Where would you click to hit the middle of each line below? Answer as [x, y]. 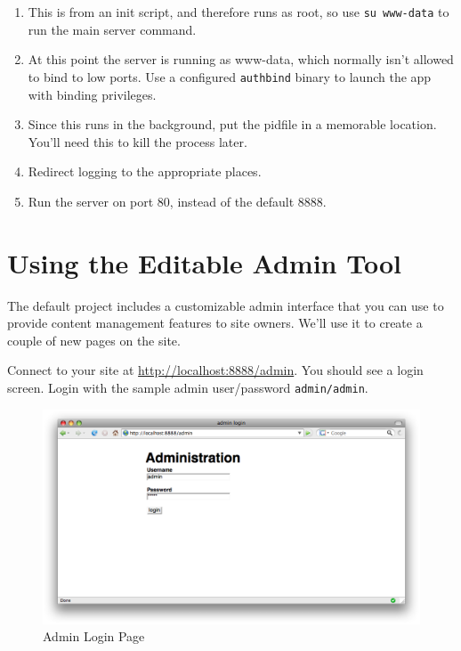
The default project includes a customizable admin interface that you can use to [226, 305]
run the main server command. [112, 29]
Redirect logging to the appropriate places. [145, 171]
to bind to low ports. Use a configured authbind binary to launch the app [230, 76]
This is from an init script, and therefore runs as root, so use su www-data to [239, 12]
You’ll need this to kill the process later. [137, 141]
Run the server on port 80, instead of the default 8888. [177, 201]
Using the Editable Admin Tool [204, 262]
